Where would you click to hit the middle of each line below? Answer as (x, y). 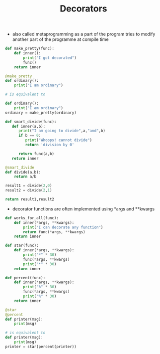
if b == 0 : (30, 136)
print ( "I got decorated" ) (50, 58)
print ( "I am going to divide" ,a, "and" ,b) (62, 131)
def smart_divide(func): (31, 122)
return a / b (25, 177)
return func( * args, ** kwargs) (54, 232)
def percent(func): (25, 278)
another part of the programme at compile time (60, 39)
